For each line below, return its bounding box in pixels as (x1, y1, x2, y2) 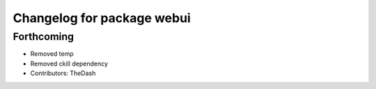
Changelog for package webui (13, 10, 191, 26)
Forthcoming (13, 30, 75, 43)
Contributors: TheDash (30, 69, 96, 77)
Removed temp (30, 50, 75, 58)
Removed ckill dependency (30, 59, 108, 68)
